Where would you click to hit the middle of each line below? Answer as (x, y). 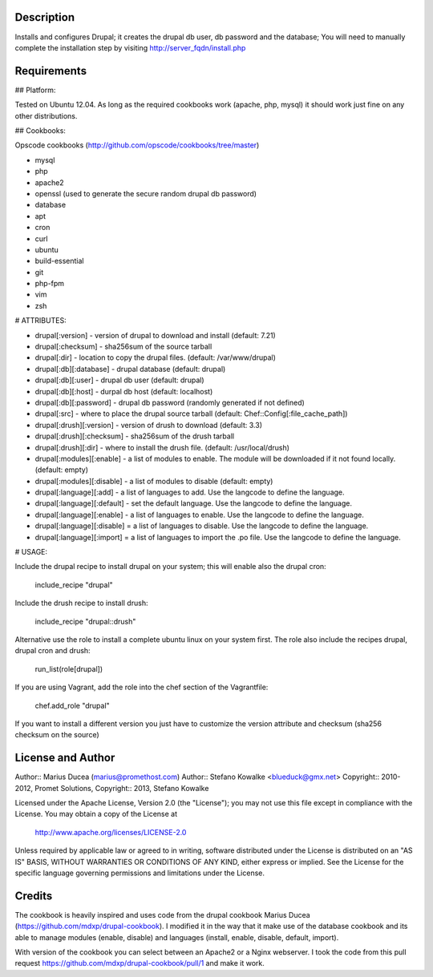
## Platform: (35, 90)
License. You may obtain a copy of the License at (96, 814)
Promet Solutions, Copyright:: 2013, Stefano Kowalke (122, 788)
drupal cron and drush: (53, 651)
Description (45, 17)
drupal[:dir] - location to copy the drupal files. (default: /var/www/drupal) (156, 357)
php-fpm (49, 284)
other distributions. (46, 115)
